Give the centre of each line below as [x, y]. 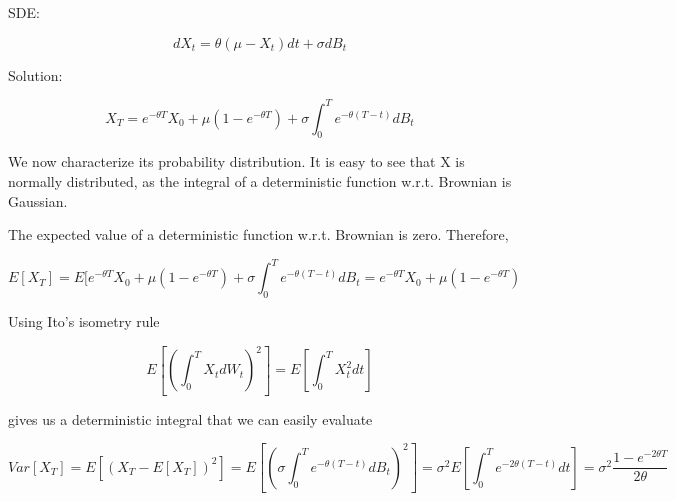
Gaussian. [38, 200]
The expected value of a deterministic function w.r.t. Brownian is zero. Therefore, [258, 234]
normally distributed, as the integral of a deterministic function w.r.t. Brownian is [260, 181]
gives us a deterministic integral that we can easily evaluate [190, 418]
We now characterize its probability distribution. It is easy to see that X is [236, 161]
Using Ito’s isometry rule [84, 321]
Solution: [35, 74]
